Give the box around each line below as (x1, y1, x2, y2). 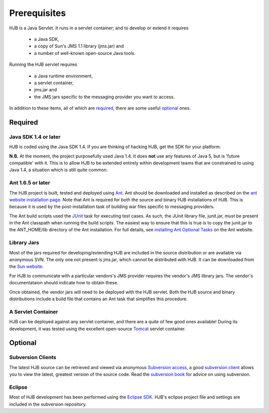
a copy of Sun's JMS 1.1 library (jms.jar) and (34, 43, 124, 49)
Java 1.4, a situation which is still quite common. (9, 167, 108, 173)
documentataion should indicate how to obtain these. (9, 280, 119, 286)
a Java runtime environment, (34, 73, 93, 79)
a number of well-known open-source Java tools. (34, 50, 135, 56)
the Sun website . (9, 263, 44, 269)
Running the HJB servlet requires (9, 61, 77, 67)
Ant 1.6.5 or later (9, 180, 50, 187)
